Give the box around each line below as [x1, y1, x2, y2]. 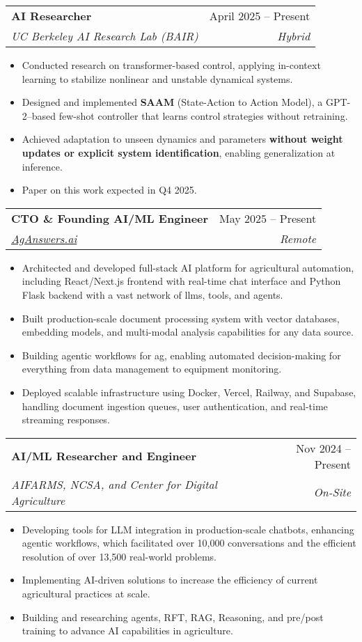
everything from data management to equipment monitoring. [22, 361, 282, 376]
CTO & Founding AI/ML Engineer [11, 210, 209, 226]
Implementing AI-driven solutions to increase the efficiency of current [22, 572, 318, 587]
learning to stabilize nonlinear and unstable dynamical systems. [22, 71, 293, 86]
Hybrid [277, 28, 310, 44]
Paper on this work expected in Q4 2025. [22, 182, 197, 197]
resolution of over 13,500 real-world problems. [22, 549, 217, 563]
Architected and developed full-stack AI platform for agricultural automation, [22, 260, 354, 274]
